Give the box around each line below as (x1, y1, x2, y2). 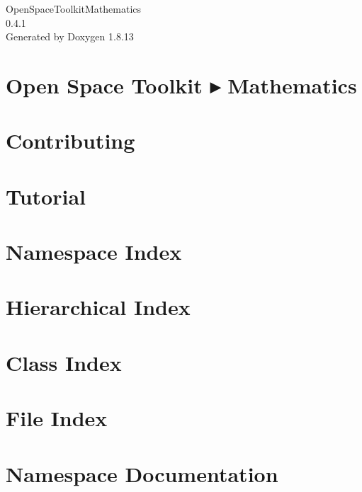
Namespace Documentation (6, 459, 278, 488)
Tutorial (6, 181, 86, 210)
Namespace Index (6, 237, 182, 266)
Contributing (6, 126, 135, 155)
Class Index (6, 348, 122, 377)
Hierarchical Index (6, 292, 191, 321)
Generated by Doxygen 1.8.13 (6, 29, 134, 44)
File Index (6, 404, 108, 433)
